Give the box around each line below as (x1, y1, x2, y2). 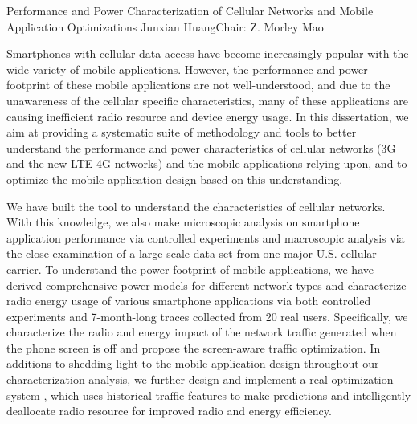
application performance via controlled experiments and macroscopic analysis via (6, 229, 405, 246)
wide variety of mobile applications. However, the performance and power (6, 60, 368, 77)
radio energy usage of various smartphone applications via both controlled (6, 292, 371, 309)
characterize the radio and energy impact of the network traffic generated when (6, 324, 397, 340)
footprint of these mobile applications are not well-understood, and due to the (6, 76, 390, 93)
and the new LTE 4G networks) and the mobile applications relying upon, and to (6, 155, 407, 172)
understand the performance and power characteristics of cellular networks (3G (6, 139, 396, 156)
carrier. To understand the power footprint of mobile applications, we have (6, 260, 374, 277)
